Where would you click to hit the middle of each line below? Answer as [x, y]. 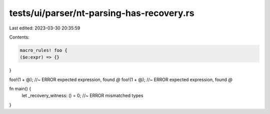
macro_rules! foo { [43, 50]
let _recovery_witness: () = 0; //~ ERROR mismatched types [82, 95]
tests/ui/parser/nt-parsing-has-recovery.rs [102, 13]
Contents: [19, 37]
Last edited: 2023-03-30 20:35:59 [45, 28]
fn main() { [20, 89]
